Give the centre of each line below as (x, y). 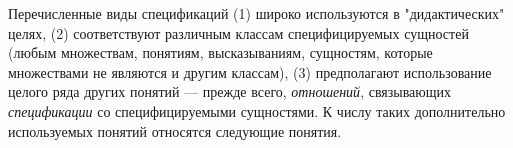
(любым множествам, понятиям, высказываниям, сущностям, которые (220, 52)
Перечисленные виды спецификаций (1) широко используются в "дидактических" (256, 13)
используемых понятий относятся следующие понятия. (175, 130)
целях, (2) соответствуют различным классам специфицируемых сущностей (238, 32)
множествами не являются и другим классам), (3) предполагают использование (250, 71)
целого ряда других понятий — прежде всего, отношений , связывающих (230, 91)
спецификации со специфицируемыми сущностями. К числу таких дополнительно (257, 110)
